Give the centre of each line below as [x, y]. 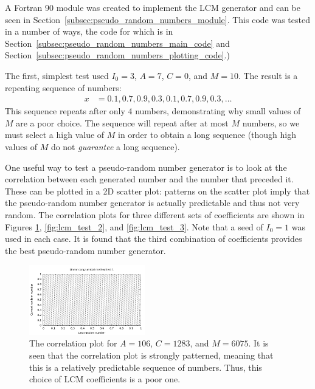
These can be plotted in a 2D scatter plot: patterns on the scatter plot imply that [157, 191]
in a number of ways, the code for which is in [89, 31]
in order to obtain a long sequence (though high [207, 135]
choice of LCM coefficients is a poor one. [105, 379]
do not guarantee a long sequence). [115, 146]
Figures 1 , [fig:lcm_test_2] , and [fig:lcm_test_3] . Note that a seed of [134, 226]
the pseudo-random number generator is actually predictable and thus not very [152, 203]
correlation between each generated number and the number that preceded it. [149, 179]
